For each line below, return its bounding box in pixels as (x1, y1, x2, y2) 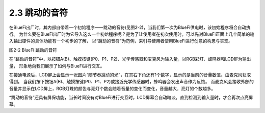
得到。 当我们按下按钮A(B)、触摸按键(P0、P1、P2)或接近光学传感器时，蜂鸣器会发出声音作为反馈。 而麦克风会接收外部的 (9, 79, 254, 85)
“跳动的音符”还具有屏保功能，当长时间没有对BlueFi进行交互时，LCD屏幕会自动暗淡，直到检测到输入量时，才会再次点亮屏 (9, 94, 253, 100)
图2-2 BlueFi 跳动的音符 (9, 47, 57, 53)
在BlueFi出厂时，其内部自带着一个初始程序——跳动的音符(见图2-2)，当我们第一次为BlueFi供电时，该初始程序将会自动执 (9, 24, 251, 30)
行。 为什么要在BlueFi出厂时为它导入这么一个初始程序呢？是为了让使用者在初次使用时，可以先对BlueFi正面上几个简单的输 (9, 31, 255, 37)
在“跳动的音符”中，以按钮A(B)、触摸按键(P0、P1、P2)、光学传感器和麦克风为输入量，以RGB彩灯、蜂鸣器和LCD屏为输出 (9, 56, 251, 62)
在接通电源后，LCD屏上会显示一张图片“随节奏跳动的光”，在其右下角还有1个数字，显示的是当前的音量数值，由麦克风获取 (9, 71, 251, 78)
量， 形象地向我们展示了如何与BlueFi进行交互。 (9, 63, 105, 68)
